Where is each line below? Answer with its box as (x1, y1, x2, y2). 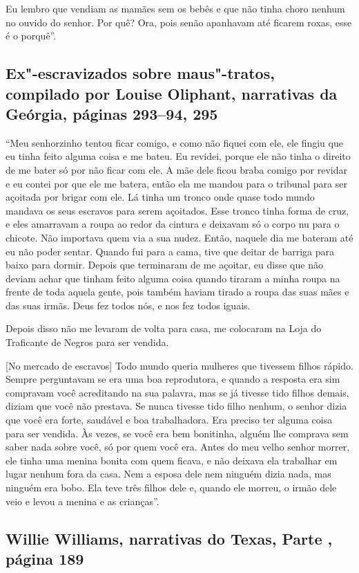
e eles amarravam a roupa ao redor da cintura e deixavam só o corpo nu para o (6, 217, 340, 231)
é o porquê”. (6, 28, 57, 43)
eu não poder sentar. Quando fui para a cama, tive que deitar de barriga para (6, 244, 334, 258)
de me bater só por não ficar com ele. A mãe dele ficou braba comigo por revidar (6, 162, 347, 176)
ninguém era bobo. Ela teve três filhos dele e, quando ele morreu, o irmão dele (6, 480, 337, 495)
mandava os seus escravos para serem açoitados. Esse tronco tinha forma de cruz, (6, 203, 349, 217)
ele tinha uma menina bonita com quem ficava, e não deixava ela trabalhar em (6, 453, 338, 467)
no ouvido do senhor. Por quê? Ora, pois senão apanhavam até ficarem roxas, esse (6, 15, 352, 29)
